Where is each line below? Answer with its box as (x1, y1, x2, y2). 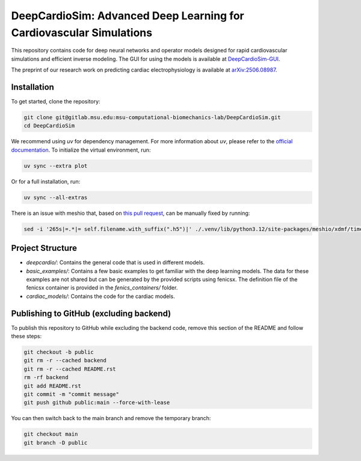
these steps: (11, 333, 42, 340)
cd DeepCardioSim (23, 122, 75, 129)
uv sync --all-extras (23, 194, 88, 201)
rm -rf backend (23, 374, 69, 381)
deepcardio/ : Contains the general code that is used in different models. (26, 259, 205, 266)
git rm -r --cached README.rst (23, 365, 117, 373)
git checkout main (23, 431, 78, 438)
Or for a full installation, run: (11, 178, 81, 185)
